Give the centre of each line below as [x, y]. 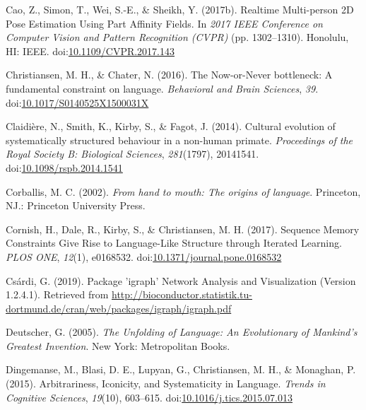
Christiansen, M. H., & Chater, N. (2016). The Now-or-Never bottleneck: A [169, 75]
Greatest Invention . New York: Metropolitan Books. [118, 345]
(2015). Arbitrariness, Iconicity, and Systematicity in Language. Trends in [166, 383]
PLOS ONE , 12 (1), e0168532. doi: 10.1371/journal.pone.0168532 [144, 256]
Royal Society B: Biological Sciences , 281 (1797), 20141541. [132, 154]
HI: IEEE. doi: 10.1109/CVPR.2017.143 [90, 51]
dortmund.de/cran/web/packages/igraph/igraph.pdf [119, 308]
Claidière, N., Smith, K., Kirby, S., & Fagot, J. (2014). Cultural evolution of [171, 126]
